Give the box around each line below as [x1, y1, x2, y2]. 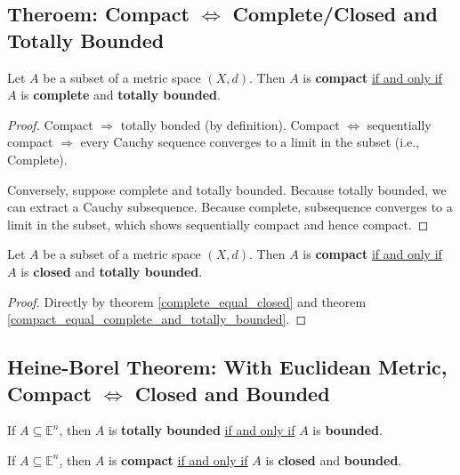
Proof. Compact [7, 115, 93, 133]
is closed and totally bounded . [20, 262, 203, 280]
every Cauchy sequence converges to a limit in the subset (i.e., [80, 133, 420, 151]
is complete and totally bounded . [20, 85, 221, 104]
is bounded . [312, 421, 383, 439]
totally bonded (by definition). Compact [120, 115, 340, 133]
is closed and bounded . [265, 450, 402, 469]
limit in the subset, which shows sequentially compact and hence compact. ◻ [7, 214, 429, 233]
